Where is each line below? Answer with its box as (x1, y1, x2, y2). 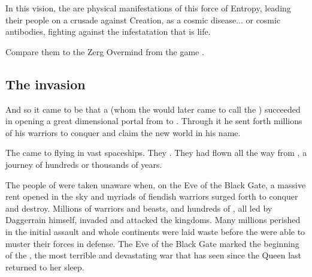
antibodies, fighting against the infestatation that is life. (5, 25, 211, 38)
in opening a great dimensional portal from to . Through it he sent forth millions (5, 115, 302, 127)
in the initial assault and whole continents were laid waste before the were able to (5, 225, 305, 237)
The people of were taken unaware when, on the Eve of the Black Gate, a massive (5, 178, 306, 191)
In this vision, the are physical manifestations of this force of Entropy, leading (5, 2, 291, 14)
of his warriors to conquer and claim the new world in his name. (5, 126, 241, 138)
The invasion (5, 74, 86, 93)
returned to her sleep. (5, 260, 84, 273)
